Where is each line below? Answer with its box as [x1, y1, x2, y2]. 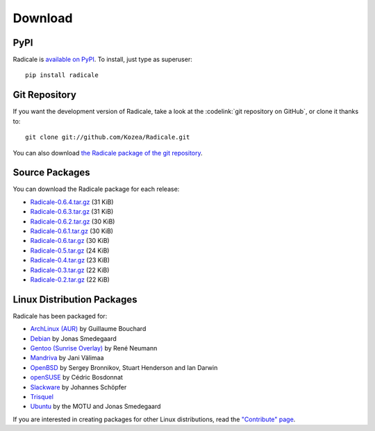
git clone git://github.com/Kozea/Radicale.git [25, 133, 190, 142]
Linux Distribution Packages [12, 294, 137, 305]
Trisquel [30, 392, 53, 400]
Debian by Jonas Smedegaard [30, 334, 117, 343]
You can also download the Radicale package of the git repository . [12, 149, 203, 157]
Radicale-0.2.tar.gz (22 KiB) [30, 275, 110, 284]
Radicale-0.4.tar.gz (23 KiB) [30, 256, 110, 264]
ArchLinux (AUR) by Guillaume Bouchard [30, 325, 147, 333]
